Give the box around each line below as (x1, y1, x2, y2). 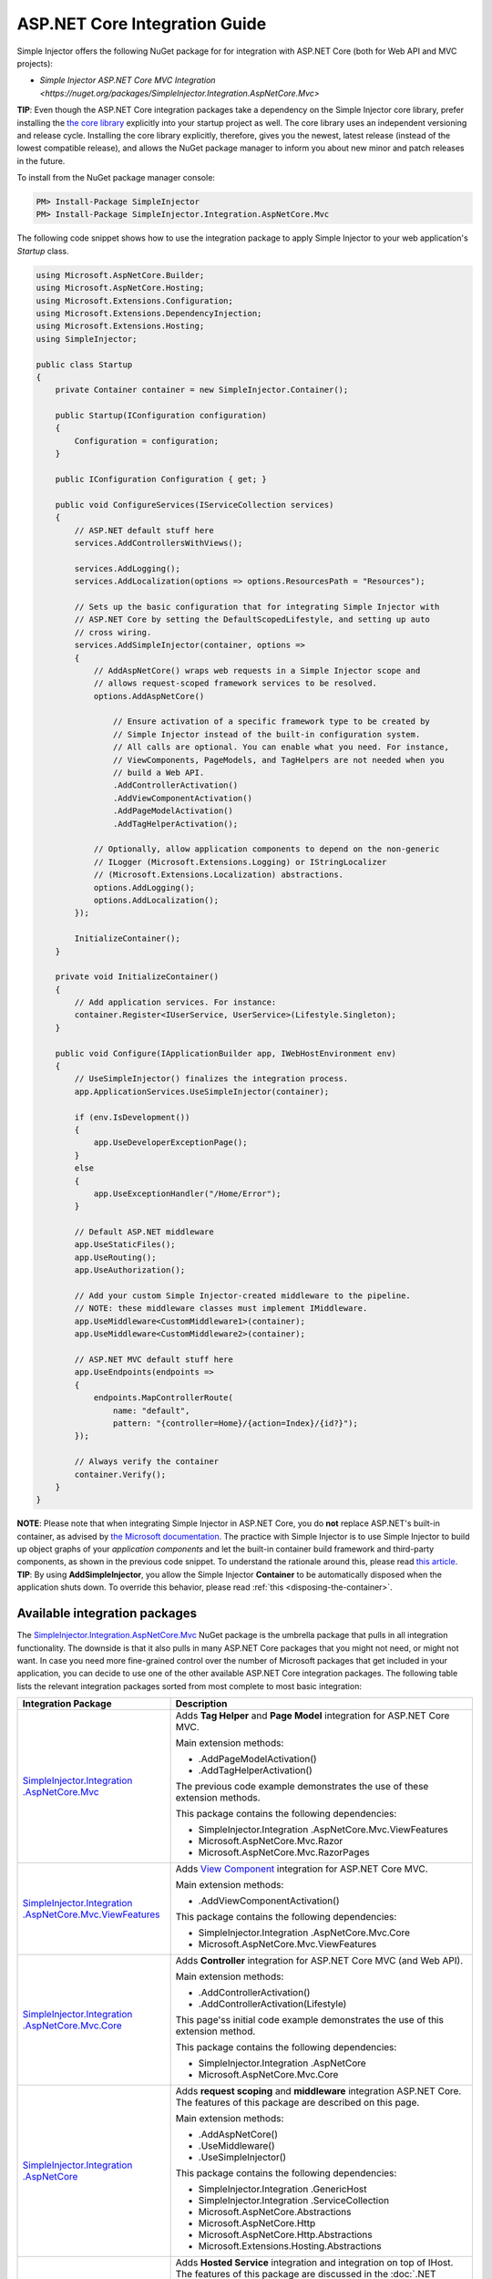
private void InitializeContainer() (55, 972, 219, 982)
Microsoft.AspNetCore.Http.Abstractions (198, 2229, 373, 2242)
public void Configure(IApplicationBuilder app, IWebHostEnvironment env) (55, 1048, 396, 1058)
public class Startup (36, 359, 133, 369)
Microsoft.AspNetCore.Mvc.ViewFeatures (198, 1938, 377, 1951)
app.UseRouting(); (74, 1252, 157, 1263)
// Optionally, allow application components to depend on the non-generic (93, 844, 440, 854)
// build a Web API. (112, 768, 205, 779)
